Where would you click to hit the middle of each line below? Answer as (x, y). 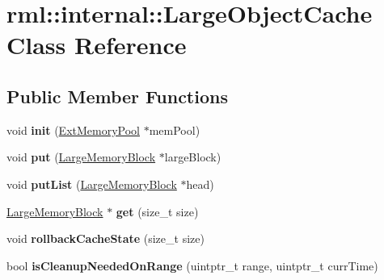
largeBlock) (193, 157)
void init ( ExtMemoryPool (73, 130)
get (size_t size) (157, 211)
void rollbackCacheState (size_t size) (105, 238)
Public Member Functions (117, 96)
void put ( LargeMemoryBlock (81, 157)
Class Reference (97, 45)
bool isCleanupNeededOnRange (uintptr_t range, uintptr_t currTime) (192, 265)
